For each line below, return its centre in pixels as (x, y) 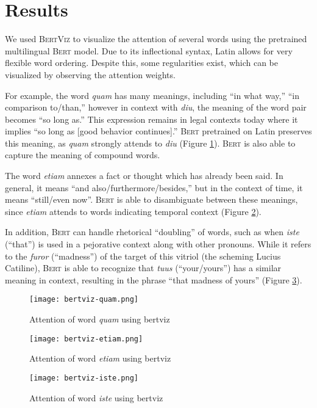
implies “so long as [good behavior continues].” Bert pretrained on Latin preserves (158, 131)
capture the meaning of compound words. (83, 155)
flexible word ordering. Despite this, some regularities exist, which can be (141, 63)
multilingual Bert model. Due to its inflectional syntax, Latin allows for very (149, 50)
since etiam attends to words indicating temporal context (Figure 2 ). (133, 211)
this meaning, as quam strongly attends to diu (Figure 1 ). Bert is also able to (150, 143)
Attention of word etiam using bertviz (100, 358)
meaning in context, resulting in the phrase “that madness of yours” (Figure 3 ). (154, 279)
